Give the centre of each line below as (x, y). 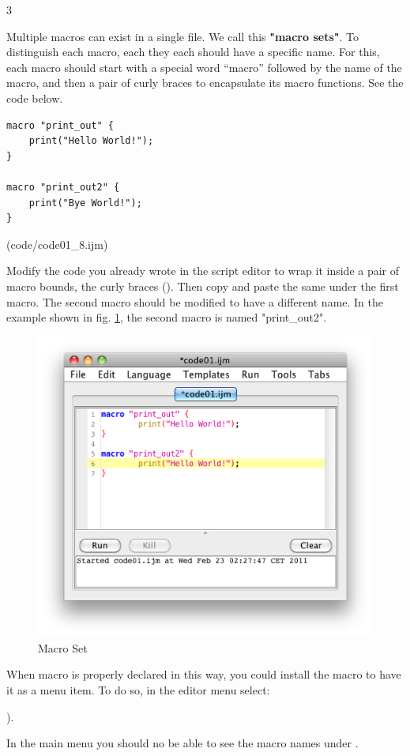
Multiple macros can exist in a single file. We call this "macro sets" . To (182, 36)
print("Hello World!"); (91, 141)
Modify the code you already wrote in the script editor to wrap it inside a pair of (203, 271)
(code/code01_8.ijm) (57, 244)
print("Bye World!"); (85, 203)
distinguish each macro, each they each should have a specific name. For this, (193, 52)
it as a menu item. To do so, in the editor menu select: (138, 690)
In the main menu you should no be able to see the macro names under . (182, 743)
